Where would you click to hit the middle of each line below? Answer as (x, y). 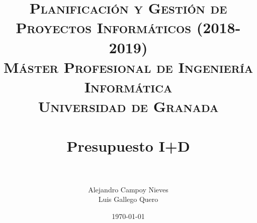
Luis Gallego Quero (128, 199)
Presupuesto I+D (128, 145)
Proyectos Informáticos (104, 27)
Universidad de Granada (128, 106)
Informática (128, 86)
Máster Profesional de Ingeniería (128, 67)
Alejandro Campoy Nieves (128, 189)
